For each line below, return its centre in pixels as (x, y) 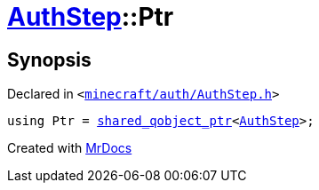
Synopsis (49, 59)
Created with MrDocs (70, 148)
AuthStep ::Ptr (91, 17)
